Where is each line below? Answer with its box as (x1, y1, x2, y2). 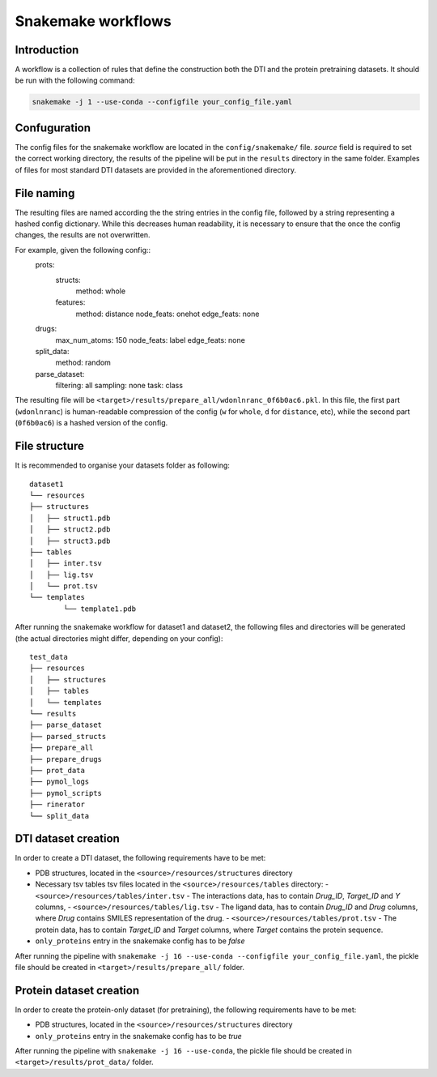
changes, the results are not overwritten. (15, 230, 151, 240)
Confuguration (15, 121, 91, 135)
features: (55, 297, 86, 307)
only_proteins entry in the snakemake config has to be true (35, 1031, 242, 1041)
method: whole (75, 286, 125, 296)
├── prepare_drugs (29, 754, 103, 763)
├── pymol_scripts (29, 789, 103, 797)
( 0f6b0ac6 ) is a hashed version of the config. (15, 418, 168, 428)
